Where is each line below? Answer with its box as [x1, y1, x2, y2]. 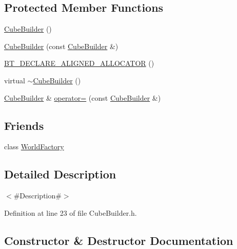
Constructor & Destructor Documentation [4, 232, 233, 248]
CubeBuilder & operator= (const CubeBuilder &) [4, 92, 161, 103]
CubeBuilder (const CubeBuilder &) [4, 40, 118, 51]
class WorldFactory [4, 141, 64, 152]
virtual [4, 75, 25, 85]
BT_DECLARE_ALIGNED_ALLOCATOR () [4, 58, 154, 69]
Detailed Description [4, 166, 116, 182]
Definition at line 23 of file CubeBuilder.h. [4, 207, 137, 218]
